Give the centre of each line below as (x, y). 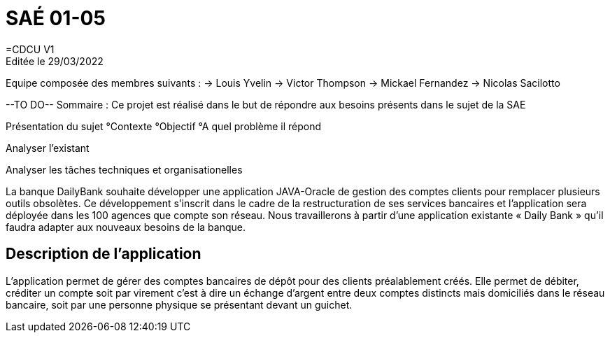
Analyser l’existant (48, 148)
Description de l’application (104, 254)
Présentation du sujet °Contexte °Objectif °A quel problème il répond (164, 126)
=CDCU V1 (30, 49)
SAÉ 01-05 (56, 18)
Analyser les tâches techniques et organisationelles (124, 169)
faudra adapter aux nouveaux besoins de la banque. (126, 227)
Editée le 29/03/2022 (55, 61)
